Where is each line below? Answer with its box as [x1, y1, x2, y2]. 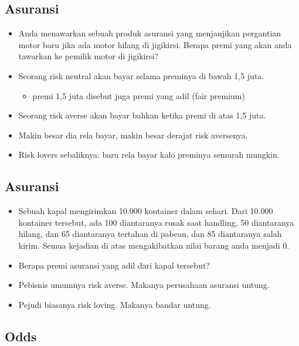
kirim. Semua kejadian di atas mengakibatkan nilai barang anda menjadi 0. [18, 239, 290, 251]
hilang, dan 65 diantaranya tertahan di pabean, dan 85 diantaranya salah [18, 228, 282, 240]
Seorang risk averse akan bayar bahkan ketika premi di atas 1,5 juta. [18, 109, 266, 121]
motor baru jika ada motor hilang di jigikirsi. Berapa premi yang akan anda [18, 38, 292, 50]
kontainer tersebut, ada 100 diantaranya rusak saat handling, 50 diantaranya [18, 216, 294, 228]
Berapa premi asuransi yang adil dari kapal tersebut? [18, 259, 210, 271]
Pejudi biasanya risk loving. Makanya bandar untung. [18, 298, 211, 310]
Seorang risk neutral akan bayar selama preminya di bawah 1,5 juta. [18, 69, 264, 82]
